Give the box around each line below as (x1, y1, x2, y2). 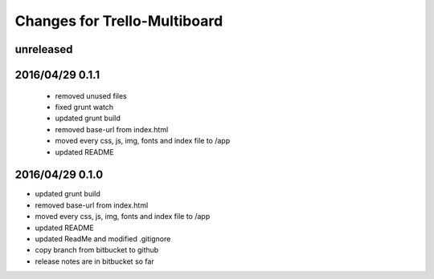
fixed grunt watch (55, 102, 114, 111)
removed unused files (55, 91, 128, 100)
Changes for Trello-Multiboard (14, 12, 223, 30)
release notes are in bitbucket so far (35, 257, 154, 266)
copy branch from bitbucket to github (35, 245, 159, 255)
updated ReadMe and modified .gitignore (35, 234, 171, 244)
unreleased (14, 42, 73, 56)
